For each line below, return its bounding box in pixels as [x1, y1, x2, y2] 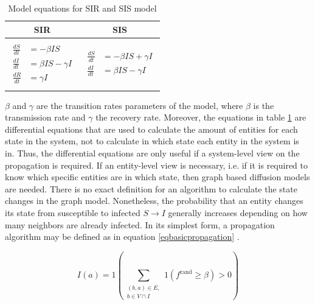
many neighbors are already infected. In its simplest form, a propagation [5, 218, 275, 231]
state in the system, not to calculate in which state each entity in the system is [5, 135, 299, 147]
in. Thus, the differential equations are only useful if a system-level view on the [5, 146, 300, 159]
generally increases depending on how [168, 206, 308, 219]
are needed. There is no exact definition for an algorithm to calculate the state [5, 182, 297, 195]
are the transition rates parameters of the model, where [36, 99, 243, 111]
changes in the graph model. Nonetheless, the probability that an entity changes [5, 194, 303, 207]
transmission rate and [5, 111, 86, 124]
